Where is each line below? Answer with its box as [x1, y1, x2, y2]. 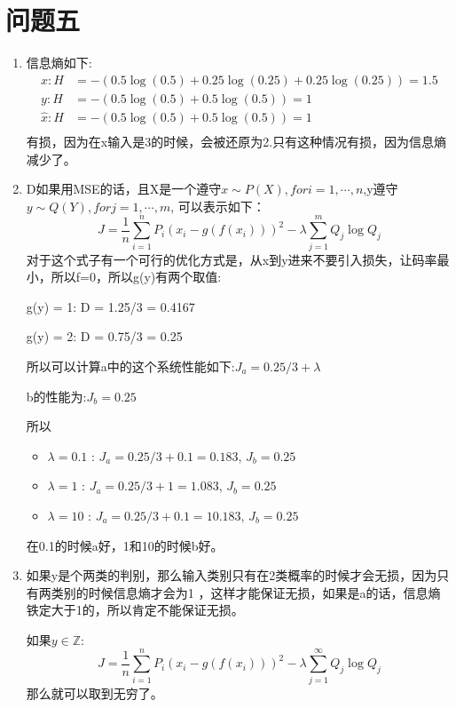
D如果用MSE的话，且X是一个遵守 [26, 179, 222, 198]
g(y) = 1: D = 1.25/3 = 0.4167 [26, 297, 195, 315]
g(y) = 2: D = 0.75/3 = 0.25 [26, 327, 183, 346]
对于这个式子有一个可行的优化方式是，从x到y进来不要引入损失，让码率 [26, 250, 437, 268]
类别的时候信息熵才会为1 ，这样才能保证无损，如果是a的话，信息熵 [51, 583, 441, 601]
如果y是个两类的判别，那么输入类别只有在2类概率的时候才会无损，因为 [26, 566, 437, 585]
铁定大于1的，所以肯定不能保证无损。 [26, 601, 244, 619]
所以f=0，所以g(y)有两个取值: [51, 267, 222, 286]
